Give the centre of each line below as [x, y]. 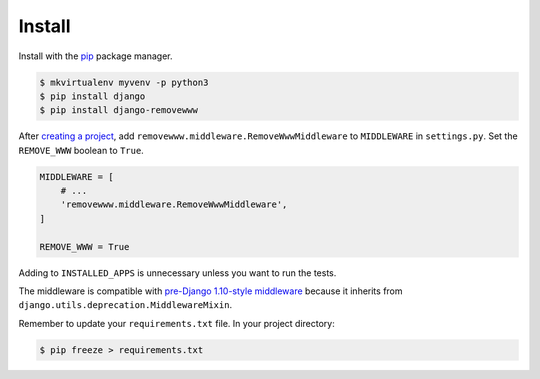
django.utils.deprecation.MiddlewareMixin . [125, 305]
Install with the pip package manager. [95, 56]
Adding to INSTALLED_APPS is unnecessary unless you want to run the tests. [177, 272]
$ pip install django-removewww [119, 110]
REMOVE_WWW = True [84, 246]
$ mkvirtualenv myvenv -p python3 [124, 82]
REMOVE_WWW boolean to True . [81, 150]
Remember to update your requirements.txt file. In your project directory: [176, 323]
